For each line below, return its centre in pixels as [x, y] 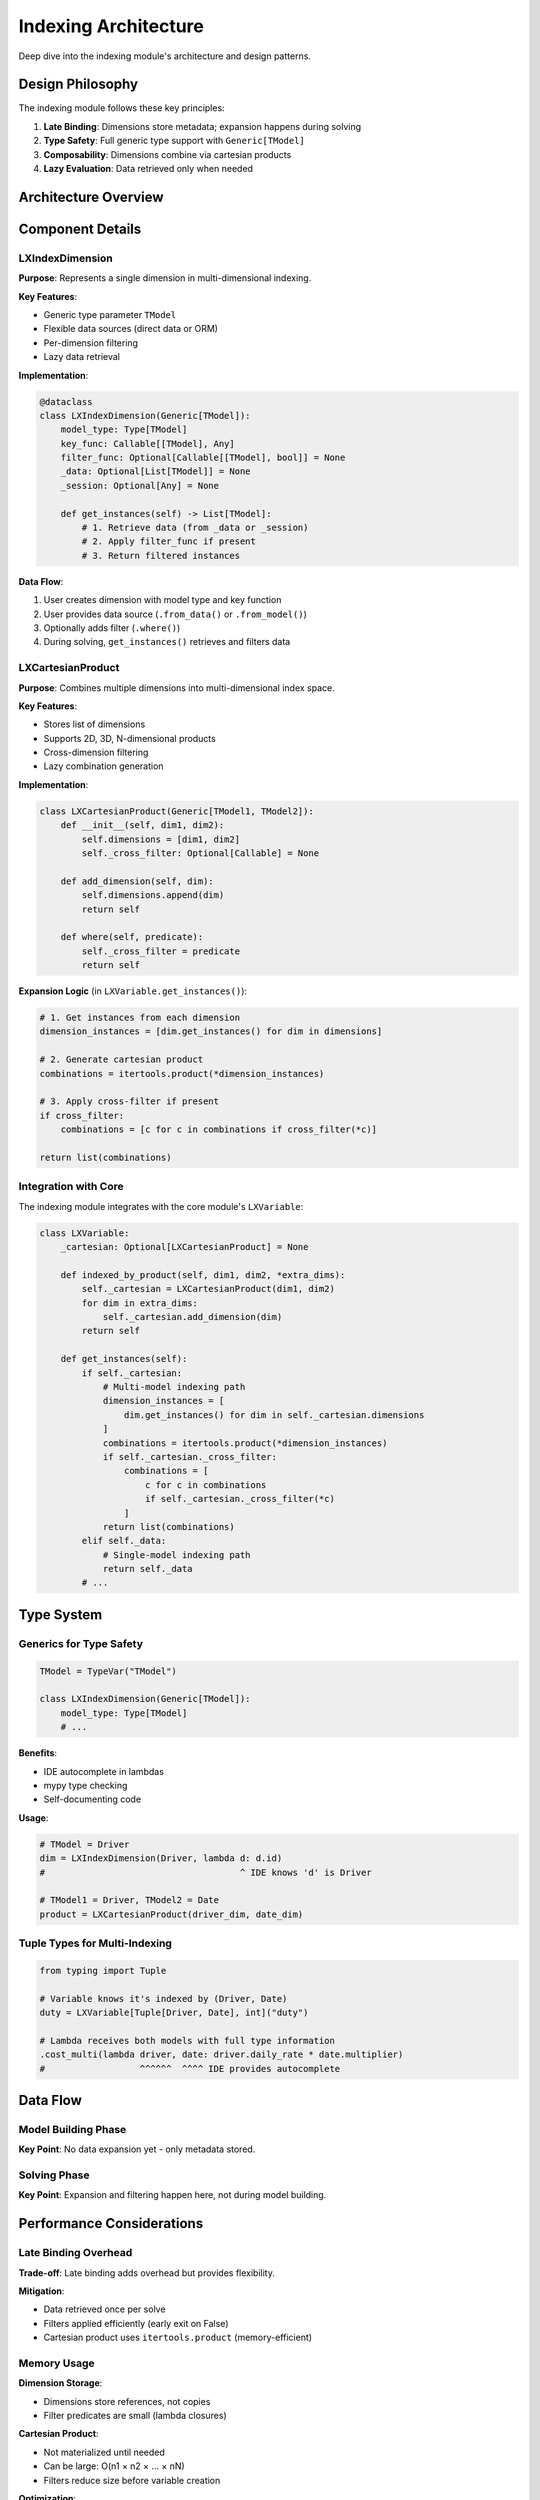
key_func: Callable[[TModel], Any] [147, 443]
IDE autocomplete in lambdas [104, 1771]
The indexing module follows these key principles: [121, 108]
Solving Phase [54, 2175]
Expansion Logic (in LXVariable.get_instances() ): [133, 991]
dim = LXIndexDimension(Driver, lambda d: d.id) [161, 1858]
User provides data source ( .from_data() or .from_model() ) [175, 614]
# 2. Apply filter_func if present [169, 541]
